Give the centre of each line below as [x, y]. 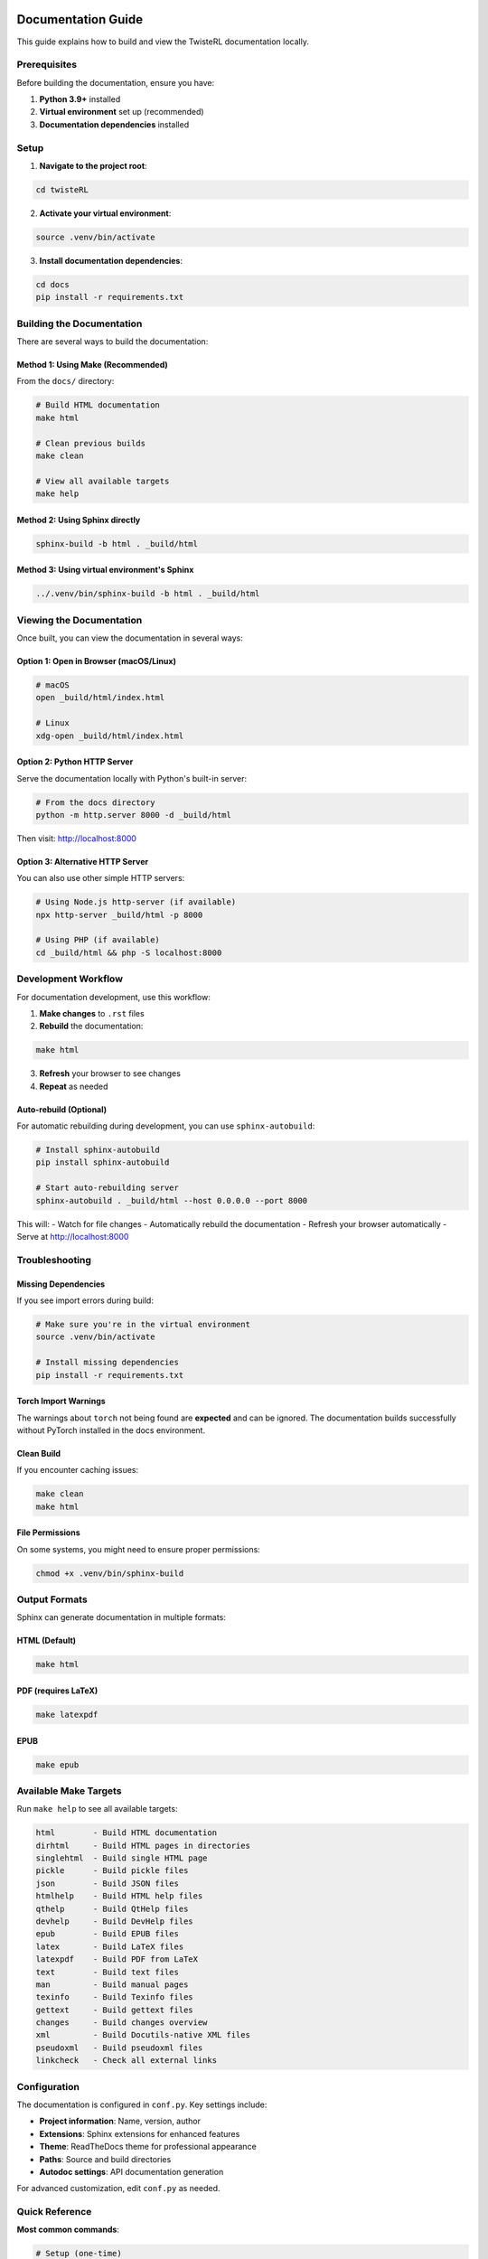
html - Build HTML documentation [126, 1833]
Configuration [48, 2086]
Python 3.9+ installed [80, 99]
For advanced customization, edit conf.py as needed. [118, 2189]
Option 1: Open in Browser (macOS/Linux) [96, 661]
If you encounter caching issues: [78, 1470]
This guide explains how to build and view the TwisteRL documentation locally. [163, 42]
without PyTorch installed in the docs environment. [111, 1430]
